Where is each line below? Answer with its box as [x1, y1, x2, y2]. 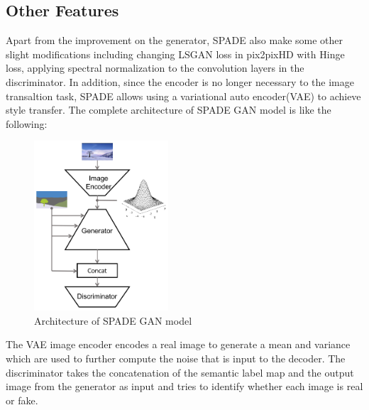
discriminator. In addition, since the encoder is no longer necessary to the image [6, 74, 354, 89]
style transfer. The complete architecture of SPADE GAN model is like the [6, 102, 331, 117]
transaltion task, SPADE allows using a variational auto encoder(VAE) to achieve [6, 88, 361, 103]
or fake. [6, 392, 38, 407]
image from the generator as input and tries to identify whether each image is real [6, 379, 363, 394]
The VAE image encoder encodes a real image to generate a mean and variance [6, 337, 351, 352]
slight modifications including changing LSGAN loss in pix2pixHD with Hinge [6, 46, 345, 61]
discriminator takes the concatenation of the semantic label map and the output [6, 365, 354, 379]
